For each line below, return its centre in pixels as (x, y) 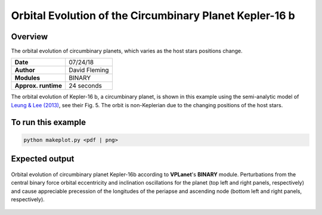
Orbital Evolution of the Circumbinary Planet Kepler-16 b (153, 15)
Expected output (43, 159)
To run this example (49, 122)
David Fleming (89, 70)
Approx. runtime (38, 86)
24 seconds (86, 86)
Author (25, 70)
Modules (27, 78)
